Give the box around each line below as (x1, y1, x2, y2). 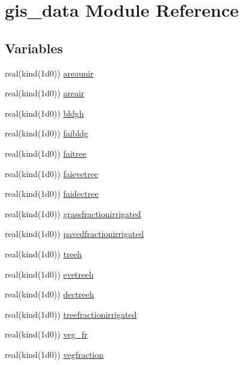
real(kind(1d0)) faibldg (5, 127, 89, 139)
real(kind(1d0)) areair (5, 87, 84, 99)
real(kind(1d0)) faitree (5, 147, 87, 159)
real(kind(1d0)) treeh (5, 247, 82, 260)
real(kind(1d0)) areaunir (5, 66, 94, 79)
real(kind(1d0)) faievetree (5, 167, 98, 180)
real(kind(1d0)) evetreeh (5, 267, 94, 280)
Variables (5, 38, 63, 57)
